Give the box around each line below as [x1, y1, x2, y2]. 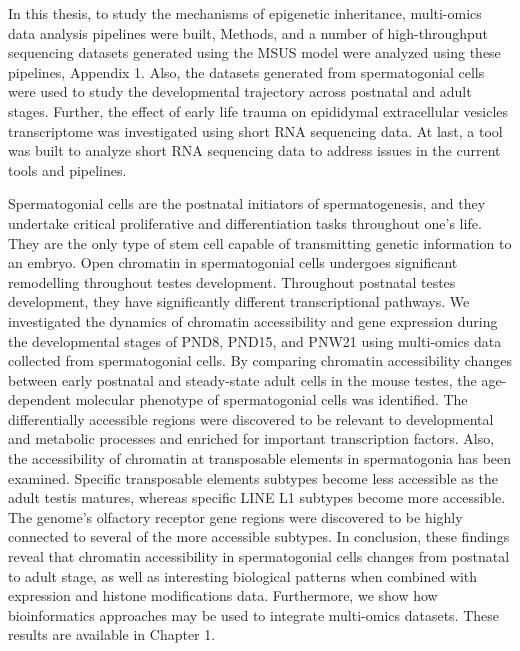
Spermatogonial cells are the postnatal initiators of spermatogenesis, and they [8, 193, 486, 214]
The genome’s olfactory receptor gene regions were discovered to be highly [8, 506, 463, 527]
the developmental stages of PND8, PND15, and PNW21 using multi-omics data [8, 330, 502, 351]
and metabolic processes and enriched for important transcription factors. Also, [8, 428, 495, 449]
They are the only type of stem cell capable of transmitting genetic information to [8, 232, 512, 253]
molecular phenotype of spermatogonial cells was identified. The [75, 389, 468, 410]
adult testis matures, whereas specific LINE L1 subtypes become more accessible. [8, 487, 506, 508]
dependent [8, 389, 72, 410]
